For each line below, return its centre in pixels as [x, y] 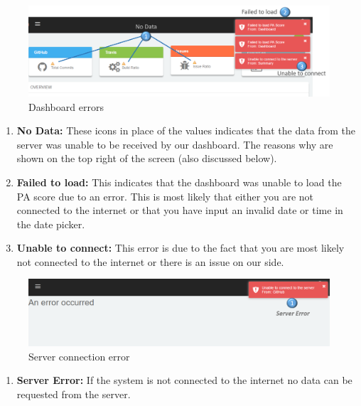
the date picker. [51, 224]
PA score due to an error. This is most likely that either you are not [165, 196]
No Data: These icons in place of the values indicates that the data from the [186, 130]
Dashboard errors [66, 106]
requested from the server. [74, 394]
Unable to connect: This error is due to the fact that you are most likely [180, 248]
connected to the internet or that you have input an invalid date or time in [180, 210]
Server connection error [79, 356]
